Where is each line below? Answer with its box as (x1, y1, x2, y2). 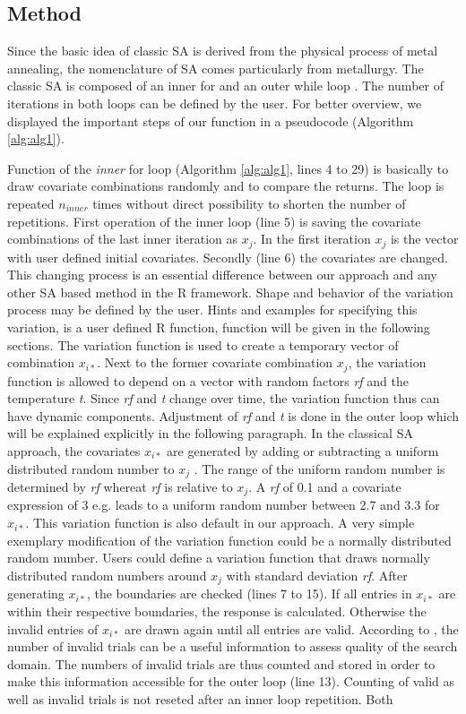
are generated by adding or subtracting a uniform (167, 441, 439, 460)
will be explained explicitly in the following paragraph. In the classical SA (7, 424, 413, 443)
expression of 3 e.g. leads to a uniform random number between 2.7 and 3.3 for (7, 495, 440, 514)
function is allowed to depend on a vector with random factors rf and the (7, 371, 410, 390)
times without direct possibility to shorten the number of (92, 194, 406, 212)
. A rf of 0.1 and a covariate (248, 477, 401, 496)
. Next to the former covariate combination (97, 353, 333, 372)
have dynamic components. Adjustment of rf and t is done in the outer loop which (7, 406, 459, 425)
